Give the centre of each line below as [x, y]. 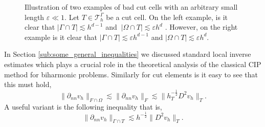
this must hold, [28, 84]
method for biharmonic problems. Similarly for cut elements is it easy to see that [131, 74]
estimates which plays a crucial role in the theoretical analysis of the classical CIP [133, 64]
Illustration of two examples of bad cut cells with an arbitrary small [131, 7]
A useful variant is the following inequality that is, [83, 106]
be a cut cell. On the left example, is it [167, 17]
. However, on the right [201, 27]
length [35, 17]
